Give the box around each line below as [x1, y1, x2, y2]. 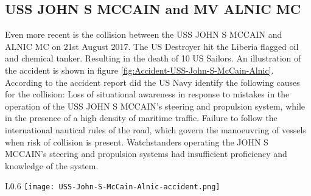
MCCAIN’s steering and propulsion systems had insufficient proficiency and [5, 147, 287, 160]
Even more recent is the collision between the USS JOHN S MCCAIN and [5, 28, 282, 41]
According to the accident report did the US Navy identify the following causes [5, 75, 300, 88]
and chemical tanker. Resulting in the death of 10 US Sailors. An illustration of [5, 52, 301, 65]
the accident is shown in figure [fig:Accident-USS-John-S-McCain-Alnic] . [5, 63, 274, 76]
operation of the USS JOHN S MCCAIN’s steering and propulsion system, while [5, 99, 306, 112]
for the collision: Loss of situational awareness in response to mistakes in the [5, 88, 290, 100]
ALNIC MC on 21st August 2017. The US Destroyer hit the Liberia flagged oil [5, 40, 299, 52]
